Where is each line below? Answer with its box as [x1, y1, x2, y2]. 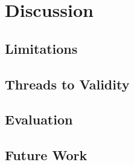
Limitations [5, 39, 78, 57]
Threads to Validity [5, 74, 130, 93]
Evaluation [5, 110, 73, 129]
